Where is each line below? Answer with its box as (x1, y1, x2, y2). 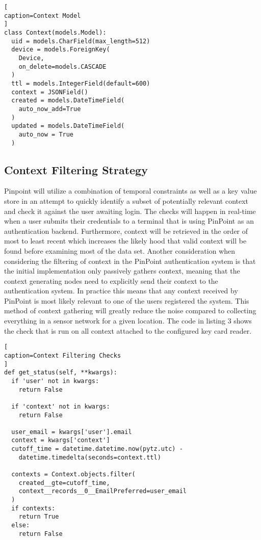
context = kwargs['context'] (11, 437, 110, 444)
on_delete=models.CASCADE (18, 63, 107, 70)
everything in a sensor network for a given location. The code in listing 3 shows (4, 315, 252, 326)
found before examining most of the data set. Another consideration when (4, 245, 236, 256)
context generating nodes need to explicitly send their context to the (4, 275, 218, 286)
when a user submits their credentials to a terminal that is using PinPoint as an (4, 215, 254, 226)
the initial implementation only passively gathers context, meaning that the (4, 265, 240, 276)
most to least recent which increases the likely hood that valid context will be (4, 235, 247, 246)
